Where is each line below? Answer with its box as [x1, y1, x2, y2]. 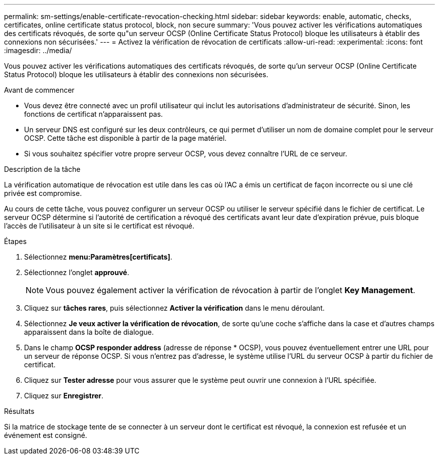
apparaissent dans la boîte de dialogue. [24, 328, 154, 336]
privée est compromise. [4, 189, 82, 197]
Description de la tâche [4, 165, 81, 173]
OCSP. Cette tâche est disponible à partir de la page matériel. [24, 134, 227, 142]
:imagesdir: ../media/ [4, 46, 72, 55]
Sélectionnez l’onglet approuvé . [24, 268, 129, 277]
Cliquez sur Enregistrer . [24, 391, 104, 400]
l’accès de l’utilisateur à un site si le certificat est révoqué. [4, 221, 194, 230]
